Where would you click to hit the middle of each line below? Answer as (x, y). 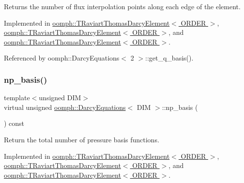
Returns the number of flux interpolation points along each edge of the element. (122, 6)
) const (14, 123)
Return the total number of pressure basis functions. (82, 139)
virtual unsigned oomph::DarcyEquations (65, 107)
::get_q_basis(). (169, 58)
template (17, 98)
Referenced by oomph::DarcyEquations (62, 58)
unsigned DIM (60, 98)
